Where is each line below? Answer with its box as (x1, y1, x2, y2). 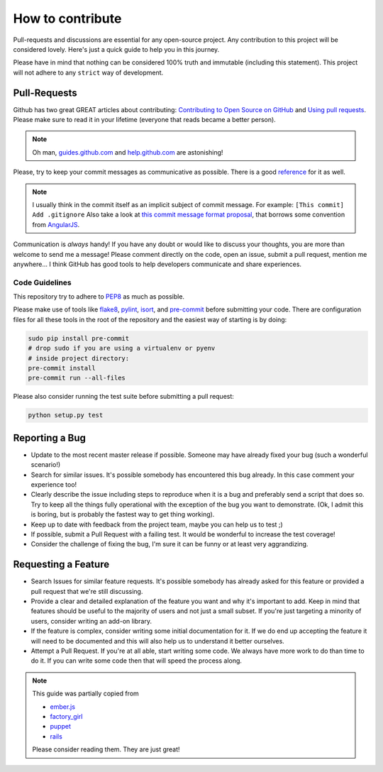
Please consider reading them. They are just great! (32, 745, 180, 754)
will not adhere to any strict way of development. (13, 68, 164, 77)
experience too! (30, 480, 77, 489)
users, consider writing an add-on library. (30, 617, 152, 625)
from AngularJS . (32, 220, 80, 228)
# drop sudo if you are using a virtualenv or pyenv (28, 344, 216, 353)
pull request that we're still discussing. (30, 587, 143, 595)
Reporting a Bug (13, 431, 87, 443)
